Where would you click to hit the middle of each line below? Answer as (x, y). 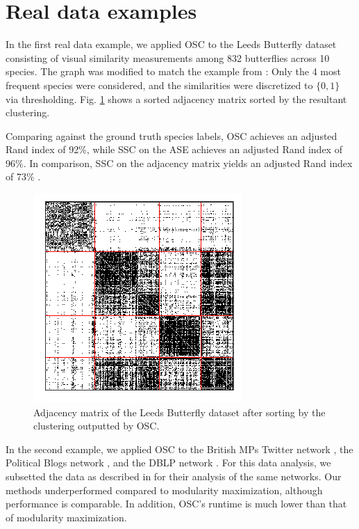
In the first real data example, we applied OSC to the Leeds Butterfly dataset (171, 44)
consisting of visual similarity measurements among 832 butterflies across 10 (168, 57)
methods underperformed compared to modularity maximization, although (164, 490)
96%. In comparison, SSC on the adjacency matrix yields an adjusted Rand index (179, 163)
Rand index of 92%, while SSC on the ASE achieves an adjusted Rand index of (174, 149)
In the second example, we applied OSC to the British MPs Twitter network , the (179, 449)
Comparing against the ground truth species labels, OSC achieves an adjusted (172, 135)
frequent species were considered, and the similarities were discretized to (159, 85)
